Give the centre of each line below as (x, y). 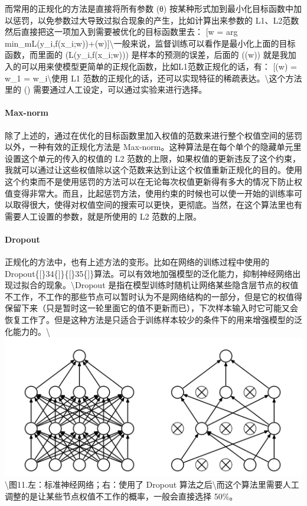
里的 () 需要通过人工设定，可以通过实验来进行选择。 (106, 89)
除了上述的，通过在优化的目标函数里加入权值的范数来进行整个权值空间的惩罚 (153, 135)
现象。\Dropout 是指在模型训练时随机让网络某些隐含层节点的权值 (172, 285)
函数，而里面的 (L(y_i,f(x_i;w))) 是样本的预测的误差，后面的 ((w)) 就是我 (146, 55)
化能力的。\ (27, 331)
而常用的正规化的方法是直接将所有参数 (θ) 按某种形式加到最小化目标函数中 (149, 8)
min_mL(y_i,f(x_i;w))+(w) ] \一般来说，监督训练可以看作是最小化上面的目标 (150, 43)
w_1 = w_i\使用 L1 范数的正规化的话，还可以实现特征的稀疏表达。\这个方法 (153, 78)
